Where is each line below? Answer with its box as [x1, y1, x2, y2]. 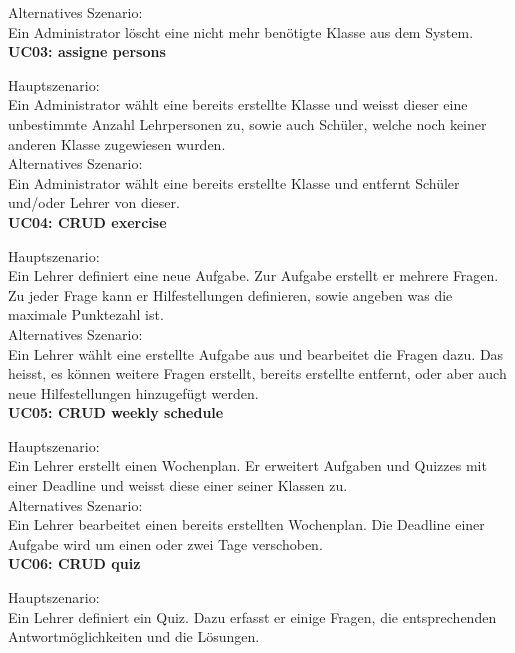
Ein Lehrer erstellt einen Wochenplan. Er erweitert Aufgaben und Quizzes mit [8, 455, 487, 476]
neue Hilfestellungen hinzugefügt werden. [8, 382, 259, 403]
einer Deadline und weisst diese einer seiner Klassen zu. [8, 475, 348, 496]
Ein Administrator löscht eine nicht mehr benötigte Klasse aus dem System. [8, 21, 474, 42]
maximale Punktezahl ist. [8, 304, 164, 325]
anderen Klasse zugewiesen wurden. [8, 133, 226, 154]
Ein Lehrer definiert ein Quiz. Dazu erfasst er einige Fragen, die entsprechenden [8, 606, 497, 627]
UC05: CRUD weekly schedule [8, 402, 224, 423]
